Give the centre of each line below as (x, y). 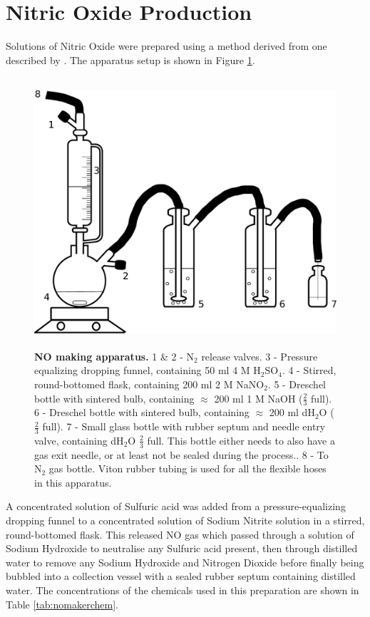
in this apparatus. (73, 482)
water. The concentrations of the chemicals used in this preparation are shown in (183, 590)
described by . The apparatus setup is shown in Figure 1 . (130, 59)
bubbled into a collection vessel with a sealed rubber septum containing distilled (181, 576)
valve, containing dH (79, 440)
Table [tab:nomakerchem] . (62, 604)
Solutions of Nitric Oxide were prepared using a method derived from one (166, 46)
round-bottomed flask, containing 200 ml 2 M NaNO (149, 384)
